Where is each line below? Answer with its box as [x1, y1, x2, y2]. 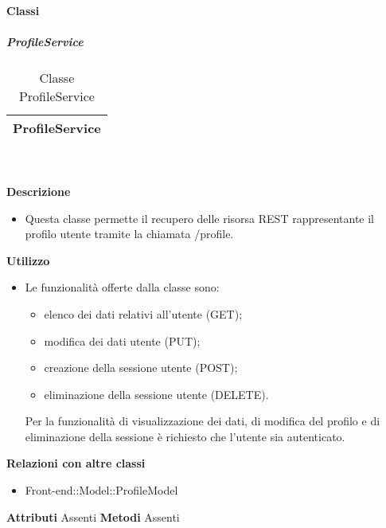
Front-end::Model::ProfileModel [25, 482, 178, 499]
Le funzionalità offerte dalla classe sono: [25, 279, 220, 295]
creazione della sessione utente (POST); [44, 359, 238, 376]
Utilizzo [6, 252, 50, 268]
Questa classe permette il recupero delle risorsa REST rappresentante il [25, 209, 374, 226]
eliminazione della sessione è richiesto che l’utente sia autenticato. [25, 428, 345, 444]
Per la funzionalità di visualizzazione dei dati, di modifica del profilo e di [25, 413, 380, 429]
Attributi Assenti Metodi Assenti [6, 508, 180, 525]
